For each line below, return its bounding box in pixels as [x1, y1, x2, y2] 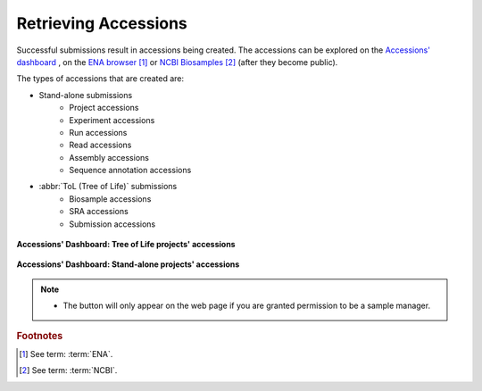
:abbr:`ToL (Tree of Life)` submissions [38, 181, 178, 192]
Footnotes [16, 329, 63, 342]
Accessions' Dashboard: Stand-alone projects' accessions [16, 259, 240, 270]
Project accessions [69, 103, 139, 113]
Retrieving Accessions [16, 13, 187, 33]
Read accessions [69, 139, 132, 151]
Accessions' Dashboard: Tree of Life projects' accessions [16, 239, 236, 250]
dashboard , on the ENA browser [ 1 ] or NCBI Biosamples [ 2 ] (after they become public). [16, 56, 338, 67]
